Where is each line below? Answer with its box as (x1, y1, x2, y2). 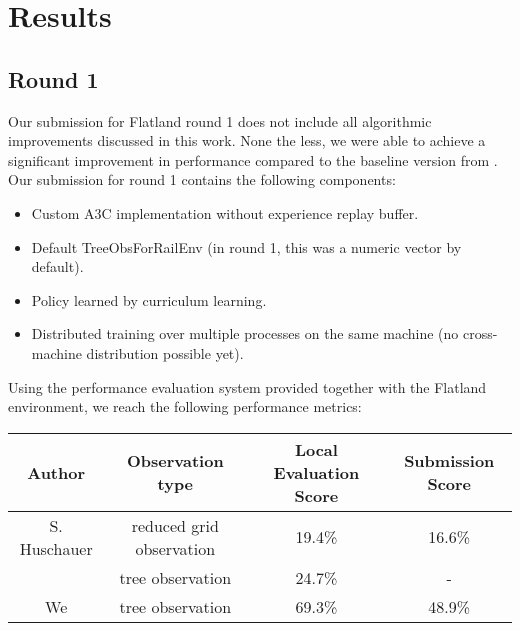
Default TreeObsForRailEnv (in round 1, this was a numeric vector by (31, 236, 462, 257)
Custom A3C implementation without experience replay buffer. (31, 202, 419, 223)
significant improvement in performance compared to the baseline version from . (8, 149, 498, 170)
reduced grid (131, 513, 219, 537)
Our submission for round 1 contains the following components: (8, 169, 396, 190)
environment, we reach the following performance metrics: (8, 396, 362, 417)
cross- (463, 323, 498, 344)
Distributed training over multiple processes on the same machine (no (31, 323, 459, 344)
